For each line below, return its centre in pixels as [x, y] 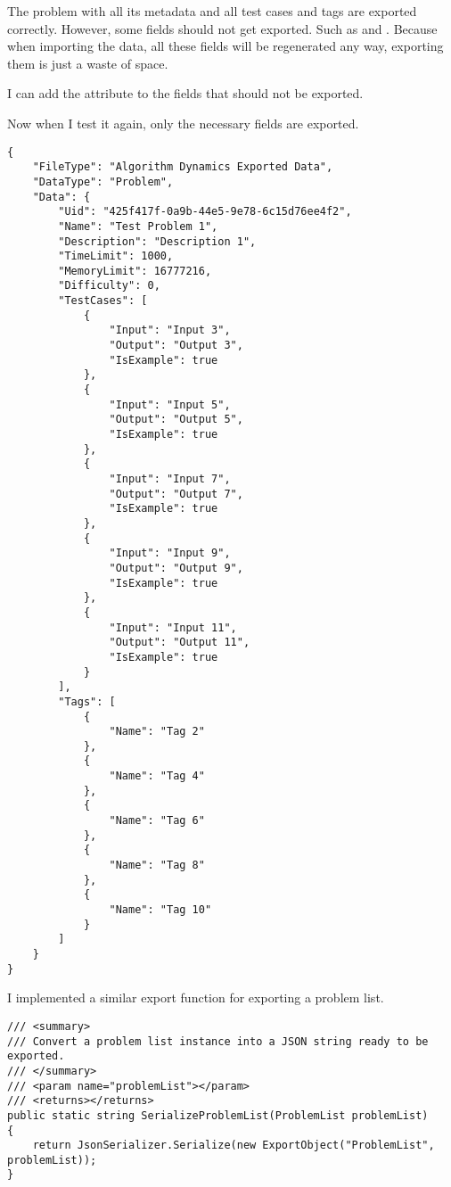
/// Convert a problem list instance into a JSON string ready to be [218, 1041]
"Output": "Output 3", [176, 346]
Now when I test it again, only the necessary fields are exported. [183, 123]
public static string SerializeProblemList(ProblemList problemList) [218, 1115]
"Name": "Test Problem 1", [138, 226]
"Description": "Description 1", [157, 241]
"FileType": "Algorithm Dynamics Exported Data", [183, 167]
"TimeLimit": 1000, [116, 256]
